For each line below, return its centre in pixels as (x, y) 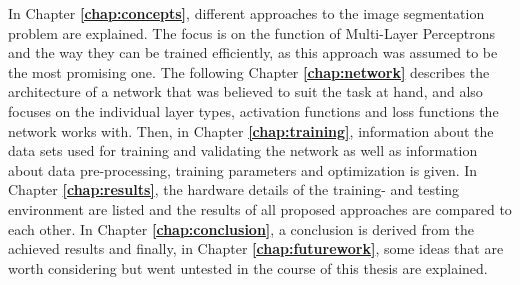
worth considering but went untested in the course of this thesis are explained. (248, 267)
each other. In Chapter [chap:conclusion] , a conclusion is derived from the (241, 228)
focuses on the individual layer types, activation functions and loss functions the (253, 110)
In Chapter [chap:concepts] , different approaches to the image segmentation (246, 13)
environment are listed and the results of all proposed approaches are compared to (260, 208)
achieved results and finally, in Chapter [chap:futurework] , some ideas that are (256, 248)
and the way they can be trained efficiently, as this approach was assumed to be (253, 52)
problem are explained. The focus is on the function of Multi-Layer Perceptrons (251, 32)
